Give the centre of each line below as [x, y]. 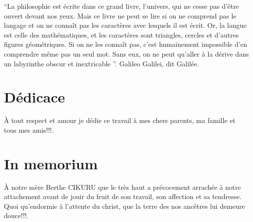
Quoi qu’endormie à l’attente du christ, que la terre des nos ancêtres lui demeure [125, 206]
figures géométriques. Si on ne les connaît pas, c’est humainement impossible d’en [126, 44]
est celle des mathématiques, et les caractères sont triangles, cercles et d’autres [121, 34]
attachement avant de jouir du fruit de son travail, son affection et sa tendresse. [123, 196]
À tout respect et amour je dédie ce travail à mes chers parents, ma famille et [120, 120]
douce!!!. [16, 215]
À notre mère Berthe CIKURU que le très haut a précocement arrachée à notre [123, 187]
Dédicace [35, 97]
